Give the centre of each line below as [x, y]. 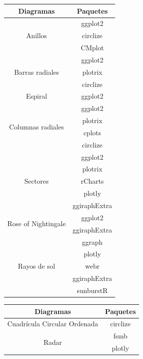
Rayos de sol [36, 266]
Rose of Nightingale [37, 223]
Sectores [36, 181]
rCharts [92, 181]
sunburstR [92, 290]
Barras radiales [36, 72]
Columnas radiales [36, 126]
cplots [92, 132]
